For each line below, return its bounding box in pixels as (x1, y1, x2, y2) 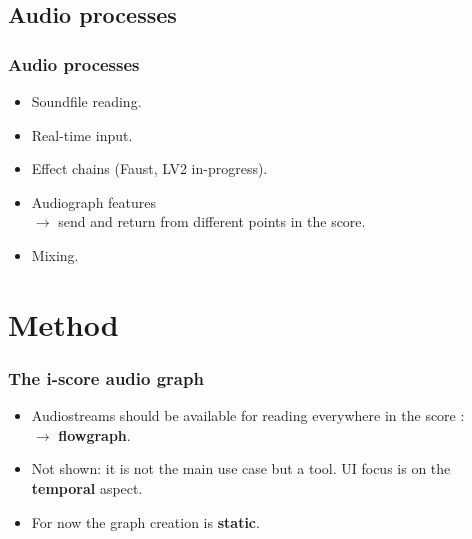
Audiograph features (31, 191, 157, 212)
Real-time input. (31, 124, 133, 145)
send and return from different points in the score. (58, 211, 366, 232)
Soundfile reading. (31, 91, 142, 111)
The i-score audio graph (8, 365, 204, 390)
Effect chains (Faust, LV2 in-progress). (31, 158, 268, 179)
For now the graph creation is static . (31, 511, 260, 532)
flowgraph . (58, 424, 131, 445)
